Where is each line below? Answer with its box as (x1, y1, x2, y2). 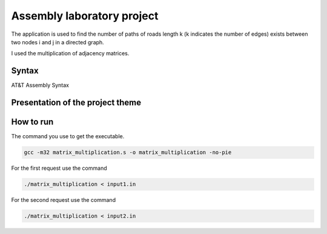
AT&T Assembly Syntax (11, 82, 70, 89)
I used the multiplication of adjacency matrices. (11, 50, 130, 57)
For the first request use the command (11, 164, 107, 172)
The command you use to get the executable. (11, 133, 125, 140)
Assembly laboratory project (11, 9, 159, 22)
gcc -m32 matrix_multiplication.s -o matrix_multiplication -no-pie (24, 149, 232, 156)
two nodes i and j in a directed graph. (11, 38, 104, 45)
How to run (11, 117, 54, 127)
